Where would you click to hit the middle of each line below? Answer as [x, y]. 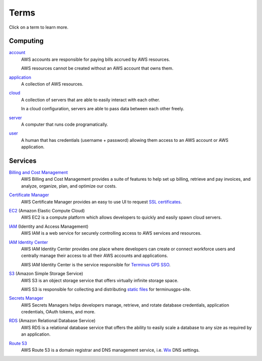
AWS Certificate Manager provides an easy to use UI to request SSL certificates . [101, 202]
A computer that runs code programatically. [65, 124]
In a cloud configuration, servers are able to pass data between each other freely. [103, 109]
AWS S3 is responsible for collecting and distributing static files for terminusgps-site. [106, 289]
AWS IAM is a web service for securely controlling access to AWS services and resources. [111, 233]
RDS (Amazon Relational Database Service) [52, 321]
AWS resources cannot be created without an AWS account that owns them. [97, 69]
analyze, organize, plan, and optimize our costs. [69, 186]
